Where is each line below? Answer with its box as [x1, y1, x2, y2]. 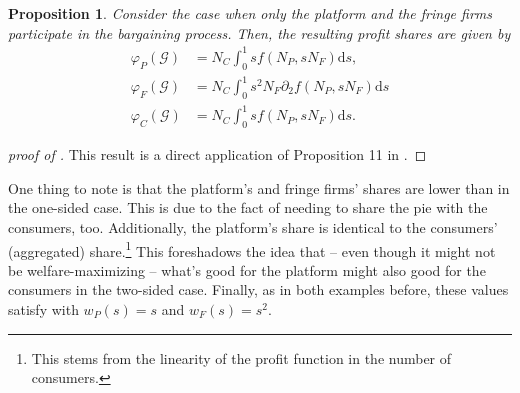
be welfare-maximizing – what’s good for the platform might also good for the [8, 259, 486, 280]
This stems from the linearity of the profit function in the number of [31, 347, 452, 368]
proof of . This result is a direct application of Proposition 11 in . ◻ [8, 144, 427, 165]
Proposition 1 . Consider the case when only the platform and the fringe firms [8, 3, 493, 23]
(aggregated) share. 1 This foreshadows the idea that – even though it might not [8, 237, 496, 261]
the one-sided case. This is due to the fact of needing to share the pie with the [8, 197, 488, 218]
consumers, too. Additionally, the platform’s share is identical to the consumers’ [8, 216, 498, 237]
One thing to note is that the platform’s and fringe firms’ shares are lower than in [8, 177, 510, 198]
